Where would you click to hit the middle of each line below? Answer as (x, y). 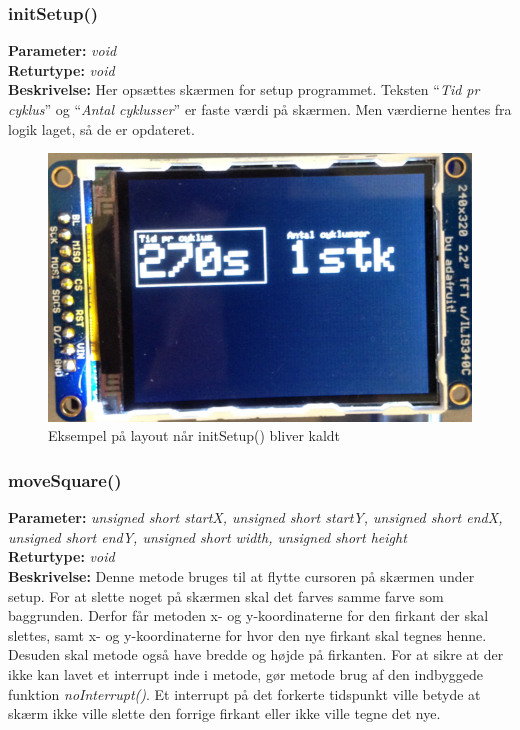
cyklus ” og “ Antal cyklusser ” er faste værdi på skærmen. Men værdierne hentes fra (260, 109)
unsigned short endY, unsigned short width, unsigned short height (207, 536)
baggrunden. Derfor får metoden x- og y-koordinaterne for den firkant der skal (248, 615)
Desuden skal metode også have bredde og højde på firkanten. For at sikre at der (256, 654)
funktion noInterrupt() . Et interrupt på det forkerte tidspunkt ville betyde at (244, 693)
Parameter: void (62, 50)
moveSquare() (65, 479)
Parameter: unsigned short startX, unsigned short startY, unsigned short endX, (255, 517)
